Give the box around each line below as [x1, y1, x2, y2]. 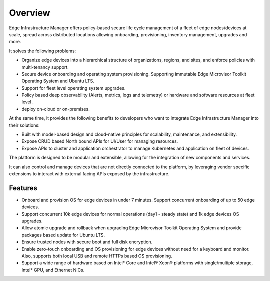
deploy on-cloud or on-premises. [21, 106, 90, 112]
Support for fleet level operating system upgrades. [21, 85, 126, 91]
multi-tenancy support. [21, 64, 69, 70]
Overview [9, 7, 50, 18]
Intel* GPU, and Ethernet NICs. [21, 267, 85, 273]
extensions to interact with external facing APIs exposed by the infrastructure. [9, 170, 170, 177]
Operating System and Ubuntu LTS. [21, 78, 94, 84]
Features [9, 184, 37, 192]
